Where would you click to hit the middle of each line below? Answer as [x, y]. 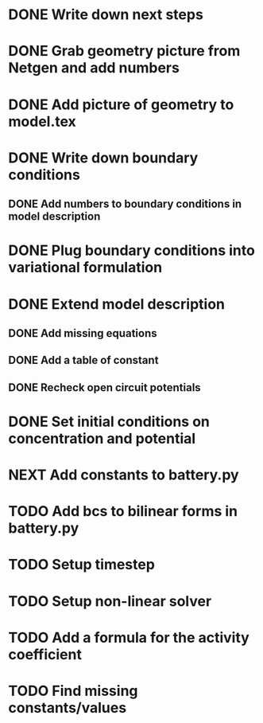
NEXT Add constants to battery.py [124, 475]
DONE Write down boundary [103, 158]
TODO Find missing [73, 691]
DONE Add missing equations [83, 333]
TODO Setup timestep [81, 565]
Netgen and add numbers [94, 68]
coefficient [45, 654]
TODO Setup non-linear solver [110, 601]
